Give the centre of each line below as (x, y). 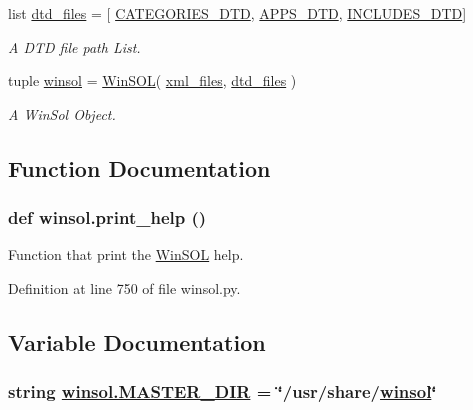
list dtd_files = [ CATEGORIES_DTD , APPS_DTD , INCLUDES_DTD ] (237, 13)
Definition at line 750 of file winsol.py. (124, 287)
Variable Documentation (137, 341)
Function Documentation (139, 167)
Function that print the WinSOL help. (126, 254)
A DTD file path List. (74, 46)
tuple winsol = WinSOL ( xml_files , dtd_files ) (152, 80)
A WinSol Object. (62, 113)
